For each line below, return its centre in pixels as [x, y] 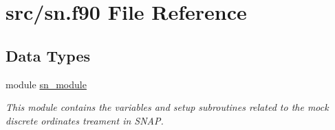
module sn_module [46, 84]
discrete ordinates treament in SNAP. [85, 120]
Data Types [48, 55]
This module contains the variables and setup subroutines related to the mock [167, 107]
